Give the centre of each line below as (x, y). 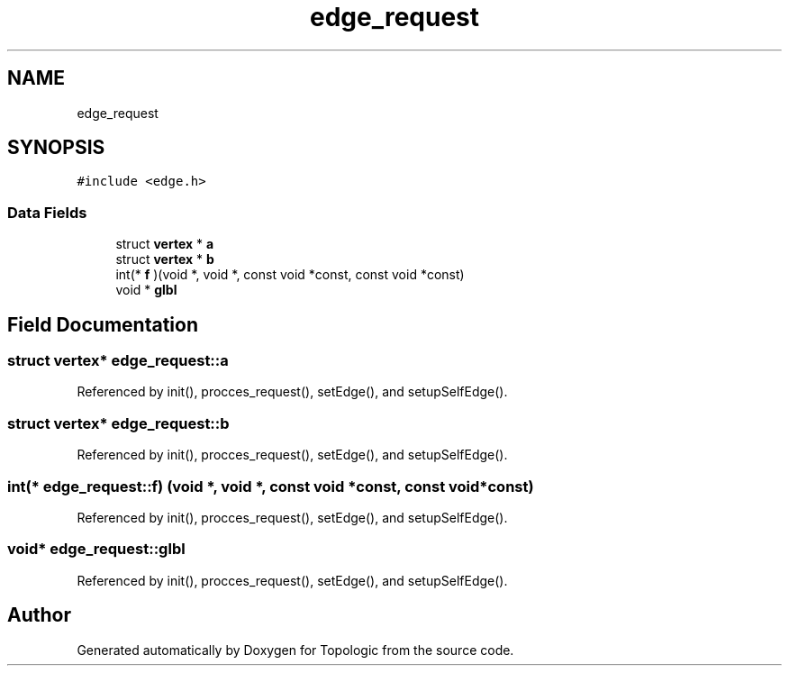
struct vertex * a (165, 244)
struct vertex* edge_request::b (118, 423)
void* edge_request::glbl (96, 549)
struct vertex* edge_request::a (118, 361)
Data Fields (47, 212)
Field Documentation (103, 324)
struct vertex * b (165, 259)
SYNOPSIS (56, 148)
